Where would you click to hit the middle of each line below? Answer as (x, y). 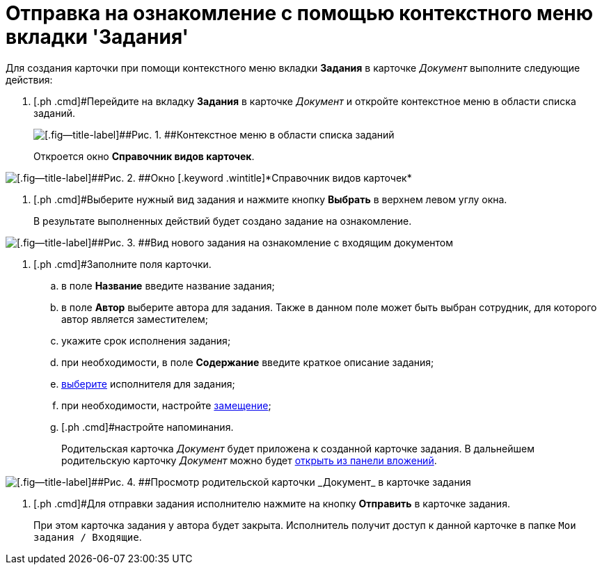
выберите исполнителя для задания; (148, 383)
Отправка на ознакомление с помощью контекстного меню (300, 13)
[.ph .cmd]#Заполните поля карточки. (122, 264)
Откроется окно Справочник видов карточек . (144, 156)
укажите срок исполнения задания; (146, 340)
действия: (29, 79)
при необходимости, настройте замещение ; (166, 405)
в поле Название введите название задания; (168, 285)
